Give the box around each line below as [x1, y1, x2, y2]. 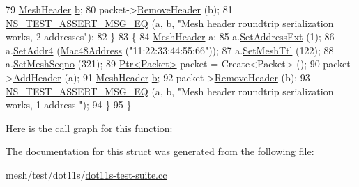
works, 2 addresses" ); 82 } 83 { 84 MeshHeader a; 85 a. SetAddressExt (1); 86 [6, 29, 335, 44]
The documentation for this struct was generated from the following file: [6, 144, 314, 158]
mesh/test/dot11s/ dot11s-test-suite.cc [6, 167, 167, 181]
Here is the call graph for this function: [6, 120, 173, 135]
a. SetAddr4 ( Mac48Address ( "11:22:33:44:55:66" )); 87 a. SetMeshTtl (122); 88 [6, 42, 334, 57]
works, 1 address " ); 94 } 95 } [6, 97, 132, 112]
